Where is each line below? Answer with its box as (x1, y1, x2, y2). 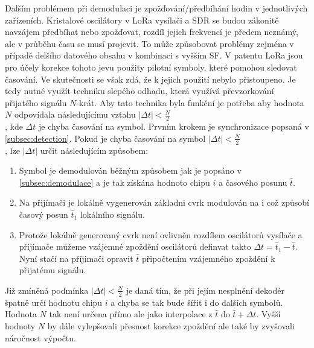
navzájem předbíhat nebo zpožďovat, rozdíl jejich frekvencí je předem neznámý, (5, 25, 298, 38)
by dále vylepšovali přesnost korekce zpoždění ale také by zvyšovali (47, 319, 295, 332)
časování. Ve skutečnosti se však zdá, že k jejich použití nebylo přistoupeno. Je (5, 72, 296, 85)
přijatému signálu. (19, 264, 86, 276)
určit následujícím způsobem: (40, 144, 149, 156)
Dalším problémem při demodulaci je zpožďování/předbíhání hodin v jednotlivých (5, 2, 308, 14)
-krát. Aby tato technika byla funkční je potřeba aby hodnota (76, 96, 304, 109)
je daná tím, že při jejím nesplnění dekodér (126, 283, 284, 296)
